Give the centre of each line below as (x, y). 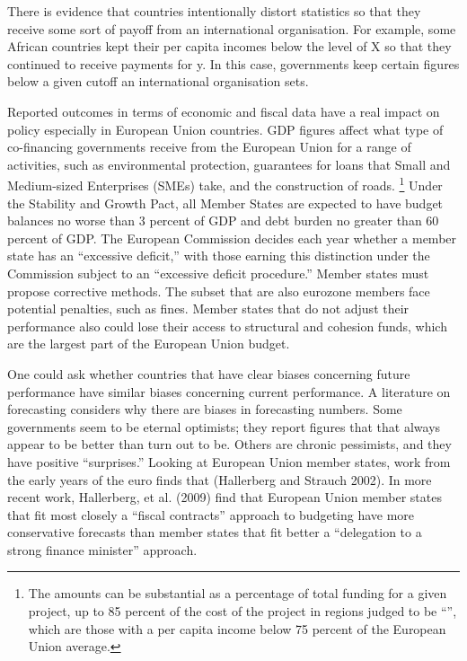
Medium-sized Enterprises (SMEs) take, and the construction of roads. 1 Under (225, 184)
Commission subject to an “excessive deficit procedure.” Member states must (218, 273)
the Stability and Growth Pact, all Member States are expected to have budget (225, 203)
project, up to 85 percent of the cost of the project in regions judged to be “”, (242, 611)
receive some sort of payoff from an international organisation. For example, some (232, 28)
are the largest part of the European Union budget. (149, 344)
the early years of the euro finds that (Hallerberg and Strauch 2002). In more (220, 479)
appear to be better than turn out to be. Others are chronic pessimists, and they (229, 444)
